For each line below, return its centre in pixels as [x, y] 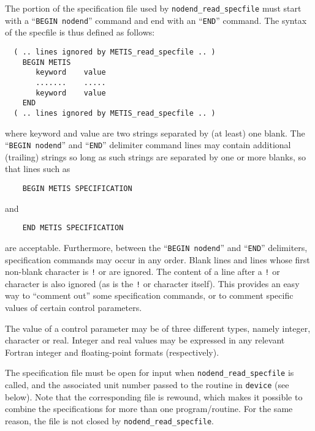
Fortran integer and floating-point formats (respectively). [112, 352]
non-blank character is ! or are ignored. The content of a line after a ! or [142, 272]
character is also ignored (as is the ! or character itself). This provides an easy [152, 283]
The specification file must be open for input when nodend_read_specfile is [150, 373]
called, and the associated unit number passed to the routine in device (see [147, 385]
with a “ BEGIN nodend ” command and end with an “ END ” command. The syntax [156, 20]
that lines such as [38, 169]
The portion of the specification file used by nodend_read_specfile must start [153, 8]
